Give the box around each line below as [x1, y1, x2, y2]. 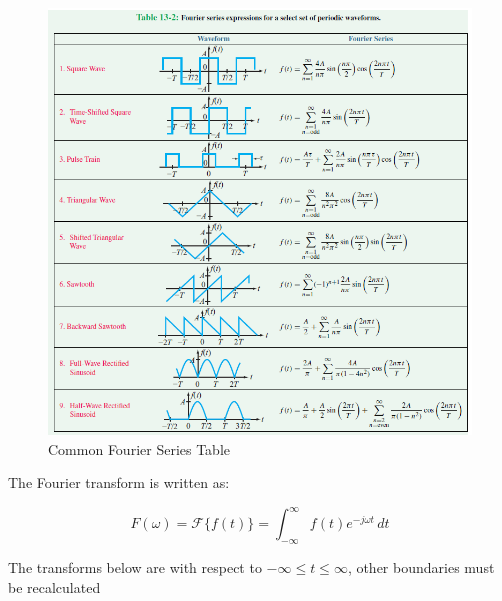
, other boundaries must [347, 557, 495, 578]
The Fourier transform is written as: [8, 472, 230, 493]
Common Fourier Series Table [48, 438, 230, 459]
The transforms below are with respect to [8, 557, 262, 578]
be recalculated [8, 576, 101, 597]
